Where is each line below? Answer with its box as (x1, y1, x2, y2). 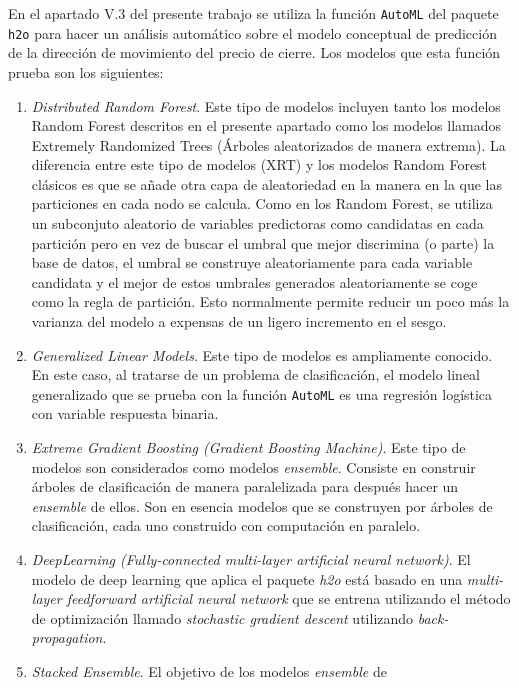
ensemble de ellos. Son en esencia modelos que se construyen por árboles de (31, 495, 493, 516)
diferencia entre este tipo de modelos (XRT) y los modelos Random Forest (31, 154, 488, 175)
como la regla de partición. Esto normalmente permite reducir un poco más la (31, 291, 510, 312)
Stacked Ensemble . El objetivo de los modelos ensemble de (31, 661, 387, 681)
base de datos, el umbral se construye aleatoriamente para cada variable (31, 252, 473, 273)
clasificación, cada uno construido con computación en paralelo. (31, 515, 421, 536)
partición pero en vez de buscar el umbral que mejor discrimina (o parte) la (31, 232, 495, 253)
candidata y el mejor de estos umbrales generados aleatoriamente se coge (31, 271, 478, 292)
